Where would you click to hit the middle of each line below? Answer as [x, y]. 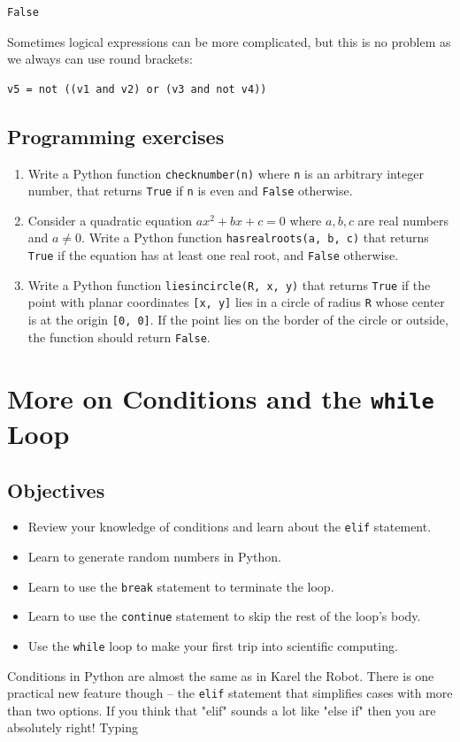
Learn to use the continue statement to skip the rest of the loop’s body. [224, 616]
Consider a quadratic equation [110, 220]
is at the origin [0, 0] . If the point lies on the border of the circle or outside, [238, 320]
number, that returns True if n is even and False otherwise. [190, 191]
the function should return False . [119, 337]
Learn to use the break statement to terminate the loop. [181, 586]
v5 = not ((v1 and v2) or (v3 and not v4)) [137, 89]
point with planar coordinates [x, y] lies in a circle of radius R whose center [236, 302]
